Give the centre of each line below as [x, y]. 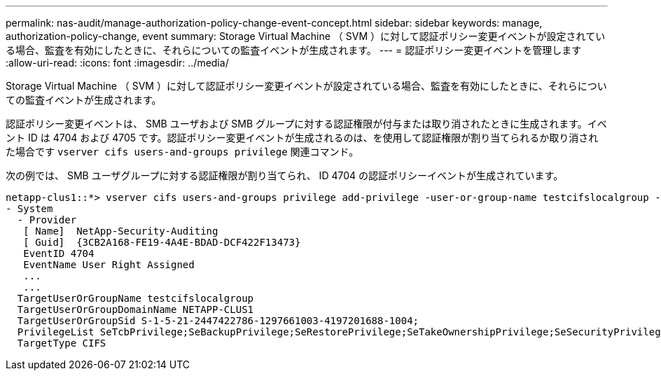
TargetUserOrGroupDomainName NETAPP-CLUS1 [135, 309]
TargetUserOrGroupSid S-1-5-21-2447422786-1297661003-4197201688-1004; [218, 321]
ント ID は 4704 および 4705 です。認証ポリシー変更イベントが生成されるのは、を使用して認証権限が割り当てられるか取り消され [302, 138]
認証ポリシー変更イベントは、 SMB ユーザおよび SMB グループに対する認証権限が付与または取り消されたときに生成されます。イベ [306, 124]
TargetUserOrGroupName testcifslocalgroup [135, 298]
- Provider [47, 220]
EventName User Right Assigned [109, 265]
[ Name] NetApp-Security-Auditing [121, 231]
